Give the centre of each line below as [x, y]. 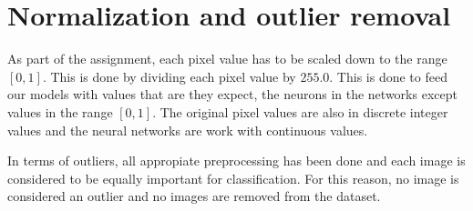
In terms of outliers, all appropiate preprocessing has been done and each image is [236, 161]
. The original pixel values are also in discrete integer [300, 111]
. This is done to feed [388, 76]
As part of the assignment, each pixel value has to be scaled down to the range [227, 59]
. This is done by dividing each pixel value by [169, 76]
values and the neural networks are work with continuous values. [188, 130]
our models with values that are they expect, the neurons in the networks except [232, 94]
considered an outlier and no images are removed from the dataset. [194, 196]
